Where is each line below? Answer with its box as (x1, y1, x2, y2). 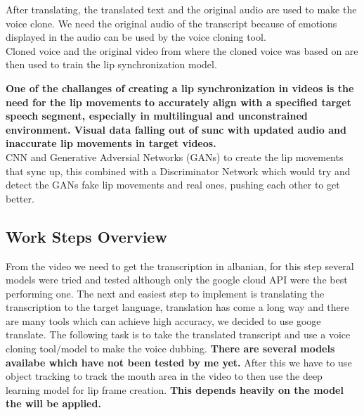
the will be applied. (6, 396, 101, 411)
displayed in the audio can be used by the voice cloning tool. (6, 30, 266, 44)
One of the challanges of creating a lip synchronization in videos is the (6, 80, 354, 95)
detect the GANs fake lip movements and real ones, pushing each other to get (6, 177, 340, 192)
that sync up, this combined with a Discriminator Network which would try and (6, 163, 351, 178)
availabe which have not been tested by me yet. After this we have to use (6, 355, 352, 369)
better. (6, 191, 34, 205)
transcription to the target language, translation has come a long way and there (6, 300, 349, 314)
